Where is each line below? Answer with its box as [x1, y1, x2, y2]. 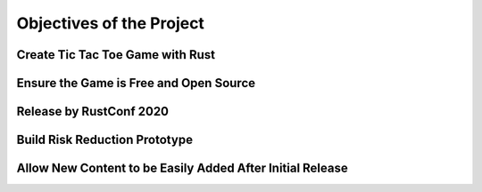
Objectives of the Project [16, 13, 205, 33]
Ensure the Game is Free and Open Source [16, 76, 256, 91]
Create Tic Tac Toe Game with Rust [16, 47, 216, 62]
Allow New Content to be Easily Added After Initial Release [16, 161, 348, 176]
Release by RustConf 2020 [16, 104, 170, 119]
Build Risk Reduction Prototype [16, 132, 194, 148]
